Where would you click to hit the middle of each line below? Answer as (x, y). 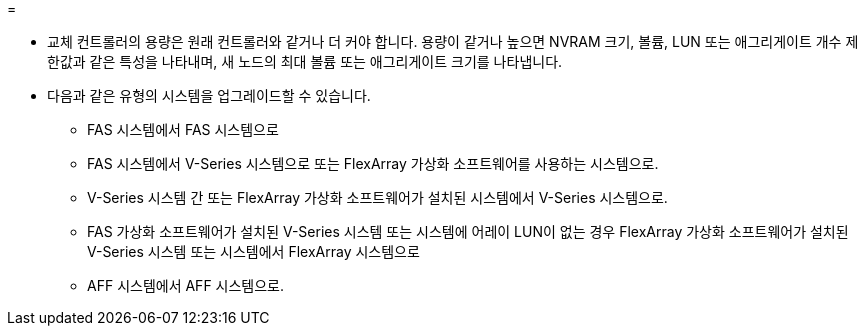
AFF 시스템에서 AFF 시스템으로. (186, 285)
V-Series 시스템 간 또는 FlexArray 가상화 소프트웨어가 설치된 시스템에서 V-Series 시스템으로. (377, 197)
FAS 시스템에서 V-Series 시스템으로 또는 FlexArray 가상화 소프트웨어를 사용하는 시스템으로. (373, 163)
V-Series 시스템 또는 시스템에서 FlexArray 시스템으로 (253, 251)
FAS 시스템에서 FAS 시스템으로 (183, 129)
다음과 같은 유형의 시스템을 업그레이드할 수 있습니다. (209, 95)
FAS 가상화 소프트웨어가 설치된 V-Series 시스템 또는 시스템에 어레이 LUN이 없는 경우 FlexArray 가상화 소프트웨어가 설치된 (468, 231)
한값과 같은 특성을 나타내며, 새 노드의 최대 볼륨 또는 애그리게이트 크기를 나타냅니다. (305, 61)
